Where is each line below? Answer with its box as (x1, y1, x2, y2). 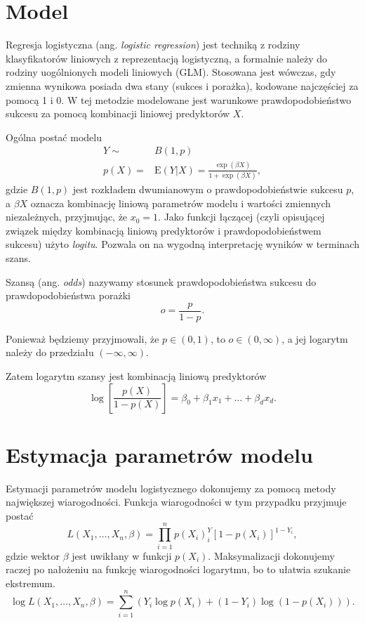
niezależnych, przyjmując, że (6, 209, 128, 224)
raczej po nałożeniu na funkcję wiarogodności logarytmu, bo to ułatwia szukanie (6, 562, 351, 577)
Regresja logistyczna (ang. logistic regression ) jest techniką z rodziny (6, 37, 300, 52)
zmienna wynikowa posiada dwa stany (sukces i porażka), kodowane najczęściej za (6, 78, 359, 93)
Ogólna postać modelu (6, 129, 102, 144)
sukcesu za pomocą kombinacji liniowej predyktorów (6, 106, 230, 121)
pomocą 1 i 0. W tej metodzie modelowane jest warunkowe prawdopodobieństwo (6, 92, 352, 107)
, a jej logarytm (281, 331, 348, 346)
